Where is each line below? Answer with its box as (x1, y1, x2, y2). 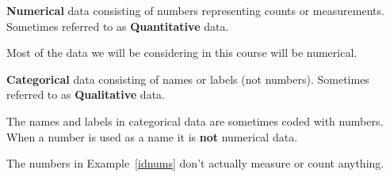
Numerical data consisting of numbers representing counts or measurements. (6, 2, 384, 18)
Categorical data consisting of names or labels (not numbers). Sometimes (6, 70, 369, 87)
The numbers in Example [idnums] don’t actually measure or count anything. (6, 155, 384, 171)
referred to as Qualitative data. (6, 86, 165, 103)
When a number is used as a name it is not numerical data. (6, 128, 298, 145)
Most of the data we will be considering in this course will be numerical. (6, 44, 357, 61)
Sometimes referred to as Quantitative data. (6, 17, 229, 34)
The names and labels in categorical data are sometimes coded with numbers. (6, 112, 384, 129)
